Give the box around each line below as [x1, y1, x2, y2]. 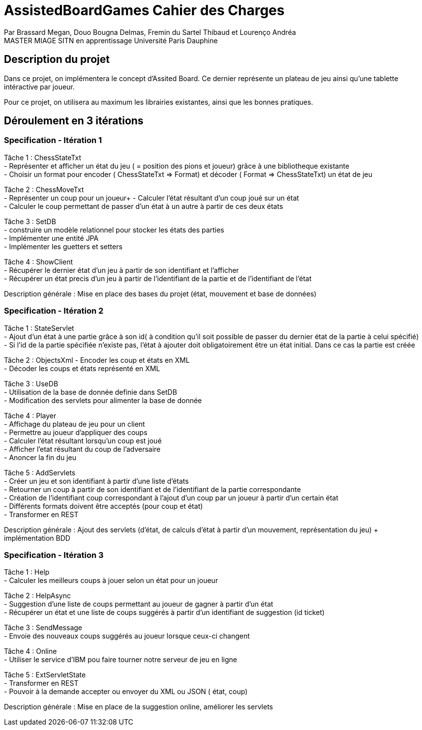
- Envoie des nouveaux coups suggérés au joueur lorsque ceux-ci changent [4, 632, 250, 641]
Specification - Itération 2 [4, 306, 104, 316]
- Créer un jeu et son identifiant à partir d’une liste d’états [4, 476, 189, 485]
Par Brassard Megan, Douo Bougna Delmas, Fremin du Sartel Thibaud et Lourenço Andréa [4, 28, 296, 36]
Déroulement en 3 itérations [4, 115, 144, 127]
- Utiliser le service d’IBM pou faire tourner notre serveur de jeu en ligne [4, 655, 237, 664]
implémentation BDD [4, 533, 70, 542]
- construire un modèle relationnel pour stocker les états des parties [4, 225, 224, 234]
